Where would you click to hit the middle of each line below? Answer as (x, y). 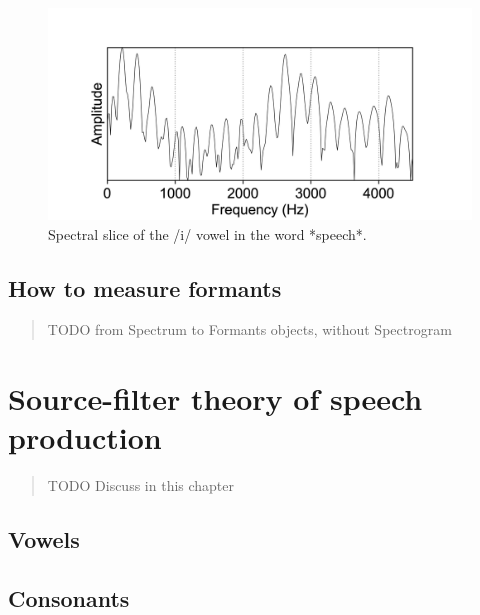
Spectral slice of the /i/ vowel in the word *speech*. (207, 233)
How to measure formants (145, 287)
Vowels (44, 539)
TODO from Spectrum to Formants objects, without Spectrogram (249, 329)
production (85, 437)
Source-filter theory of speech (215, 398)
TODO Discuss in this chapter (141, 485)
